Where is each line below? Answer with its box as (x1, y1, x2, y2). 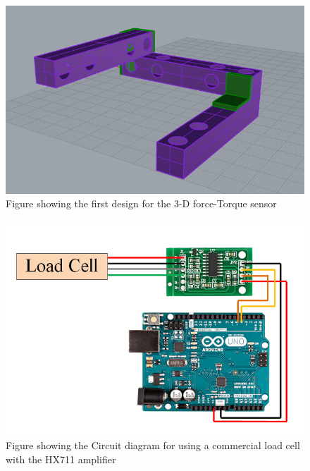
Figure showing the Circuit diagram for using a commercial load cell (6, 438, 300, 453)
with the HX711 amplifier (6, 451, 116, 466)
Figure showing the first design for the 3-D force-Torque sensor (6, 196, 277, 211)
